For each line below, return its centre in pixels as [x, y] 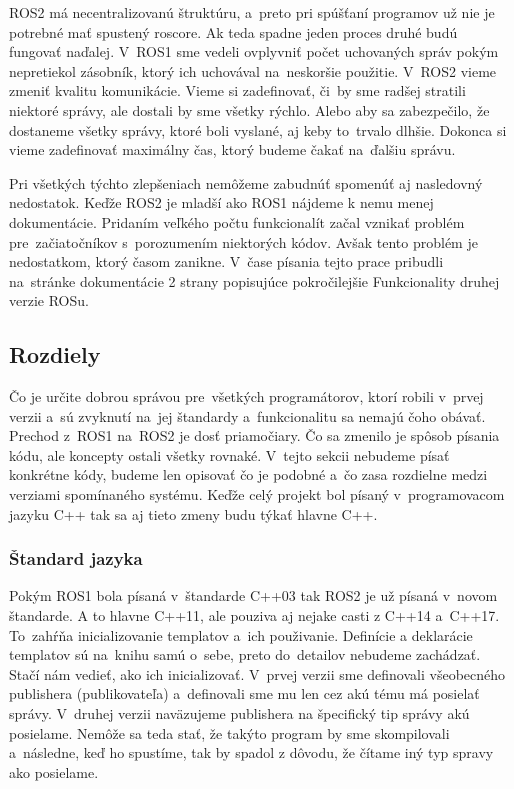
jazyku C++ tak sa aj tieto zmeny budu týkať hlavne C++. [193, 513]
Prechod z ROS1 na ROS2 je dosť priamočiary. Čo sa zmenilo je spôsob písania [254, 435]
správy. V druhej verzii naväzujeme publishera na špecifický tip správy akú [239, 713]
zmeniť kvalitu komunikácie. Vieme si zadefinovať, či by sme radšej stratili [237, 90]
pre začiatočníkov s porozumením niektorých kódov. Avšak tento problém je [243, 241]
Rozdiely [55, 354]
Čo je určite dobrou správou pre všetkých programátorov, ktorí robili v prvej [246, 396]
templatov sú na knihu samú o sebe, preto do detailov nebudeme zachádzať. [245, 654]
